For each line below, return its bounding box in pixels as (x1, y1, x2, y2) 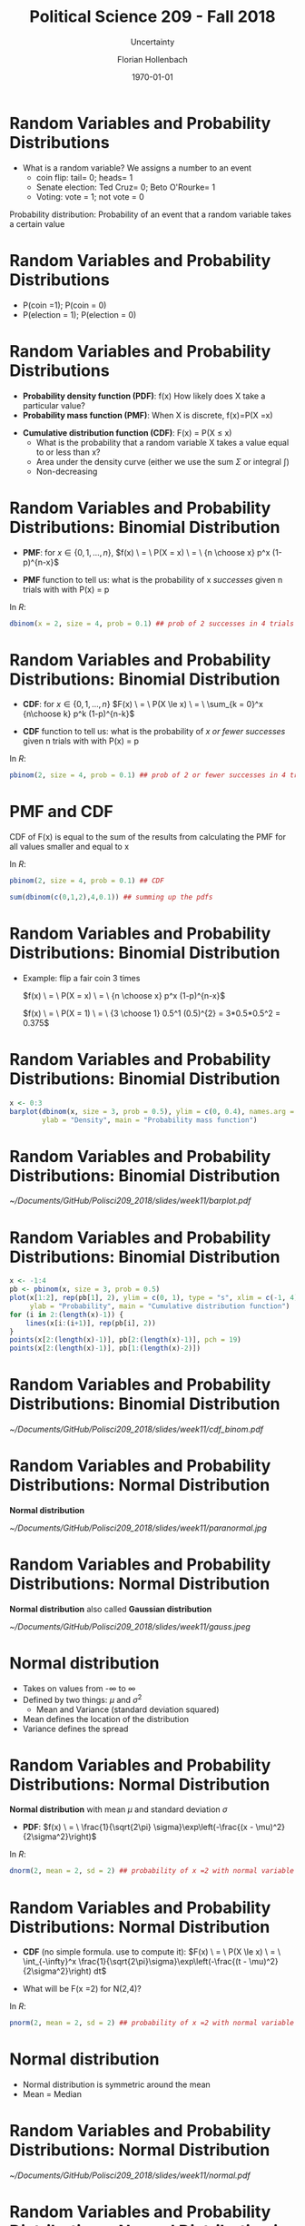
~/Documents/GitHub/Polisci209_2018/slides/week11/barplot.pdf (9, 1196, 251, 1207)
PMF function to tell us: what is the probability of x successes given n (22, 574, 283, 585)
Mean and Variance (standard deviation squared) (35, 1704, 220, 1715)
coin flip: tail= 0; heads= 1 (35, 172, 133, 182)
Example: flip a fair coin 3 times (22, 972, 141, 983)
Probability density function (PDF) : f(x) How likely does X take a (22, 390, 266, 401)
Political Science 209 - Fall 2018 (29, 6, 276, 27)
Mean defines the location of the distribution (22, 1713, 189, 1724)
